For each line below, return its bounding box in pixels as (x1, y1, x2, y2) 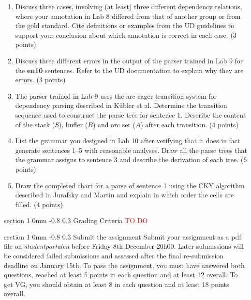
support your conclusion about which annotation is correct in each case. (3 (15, 30, 236, 40)
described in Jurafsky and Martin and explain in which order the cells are (15, 190, 234, 200)
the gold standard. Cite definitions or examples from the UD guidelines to (15, 20, 235, 30)
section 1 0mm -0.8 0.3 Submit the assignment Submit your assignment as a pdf (4, 231, 241, 241)
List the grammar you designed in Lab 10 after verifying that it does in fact (15, 135, 240, 146)
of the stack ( (15, 119, 55, 129)
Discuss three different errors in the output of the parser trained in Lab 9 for (15, 55, 243, 65)
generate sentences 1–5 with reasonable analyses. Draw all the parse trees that (15, 145, 247, 155)
